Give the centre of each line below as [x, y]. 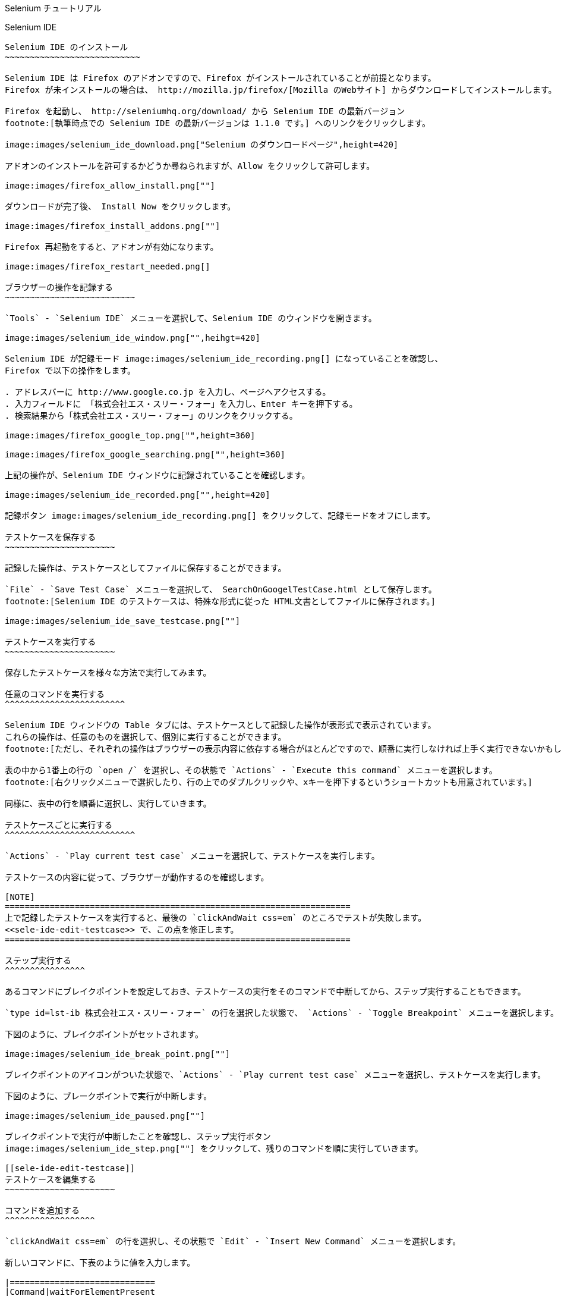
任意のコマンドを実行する [55, 694]
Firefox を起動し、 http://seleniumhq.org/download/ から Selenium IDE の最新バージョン [205, 111]
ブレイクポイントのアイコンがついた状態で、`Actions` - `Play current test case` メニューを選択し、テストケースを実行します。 [275, 1075]
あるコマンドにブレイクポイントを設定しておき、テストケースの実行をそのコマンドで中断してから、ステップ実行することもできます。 [265, 991]
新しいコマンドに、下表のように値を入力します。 [100, 1263]
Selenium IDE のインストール [67, 47]
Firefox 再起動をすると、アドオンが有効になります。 [112, 247]
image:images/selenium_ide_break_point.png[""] [118, 1054]
